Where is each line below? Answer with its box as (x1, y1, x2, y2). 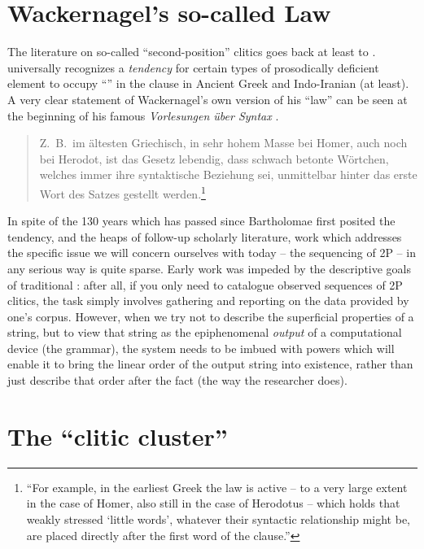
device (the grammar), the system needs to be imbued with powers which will (7, 339, 395, 356)
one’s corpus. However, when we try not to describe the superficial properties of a (7, 307, 414, 325)
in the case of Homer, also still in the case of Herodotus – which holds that (26, 495, 400, 512)
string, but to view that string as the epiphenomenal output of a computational (7, 324, 402, 341)
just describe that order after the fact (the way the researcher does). (7, 372, 348, 389)
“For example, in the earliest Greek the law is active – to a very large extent (26, 478, 408, 495)
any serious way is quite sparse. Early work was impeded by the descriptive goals (7, 259, 412, 277)
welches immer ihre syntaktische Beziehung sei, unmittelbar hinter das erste (39, 166, 417, 183)
